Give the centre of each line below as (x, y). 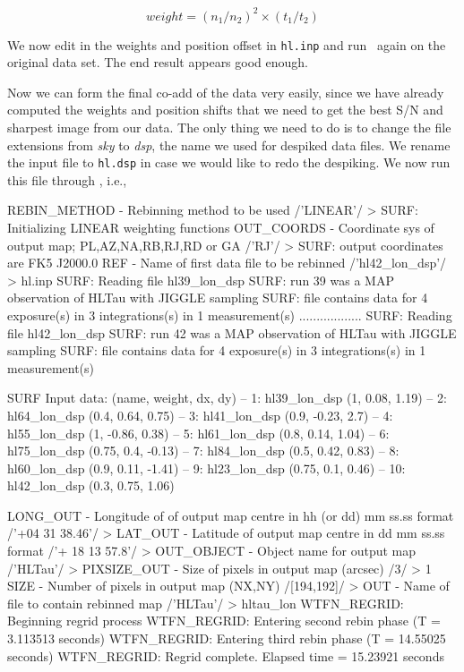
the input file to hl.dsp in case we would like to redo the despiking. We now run (229, 162)
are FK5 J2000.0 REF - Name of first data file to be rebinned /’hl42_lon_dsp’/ (227, 263)
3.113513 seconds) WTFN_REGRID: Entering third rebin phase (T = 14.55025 (227, 638)
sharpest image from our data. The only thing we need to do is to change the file (229, 127)
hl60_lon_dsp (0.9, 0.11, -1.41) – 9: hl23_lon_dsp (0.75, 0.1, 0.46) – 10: (206, 468)
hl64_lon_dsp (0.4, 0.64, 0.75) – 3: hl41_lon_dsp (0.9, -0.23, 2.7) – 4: (200, 415)
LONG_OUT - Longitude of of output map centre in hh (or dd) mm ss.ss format (231, 515)
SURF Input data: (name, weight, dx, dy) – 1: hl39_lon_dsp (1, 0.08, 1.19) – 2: (227, 398)
